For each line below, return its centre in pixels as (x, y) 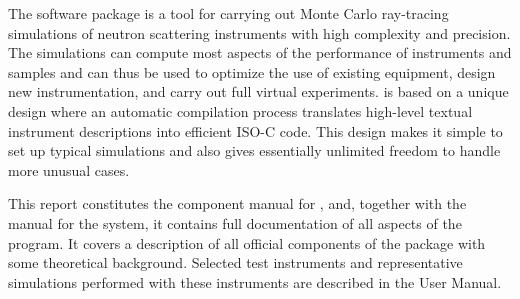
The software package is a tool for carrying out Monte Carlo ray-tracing (228, 13)
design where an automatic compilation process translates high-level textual (240, 110)
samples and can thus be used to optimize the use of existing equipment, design (252, 71)
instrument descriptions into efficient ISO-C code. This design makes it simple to (255, 130)
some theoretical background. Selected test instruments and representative (235, 262)
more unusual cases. (69, 169)
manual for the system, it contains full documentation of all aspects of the (235, 222)
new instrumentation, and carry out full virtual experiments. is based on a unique (258, 91)
